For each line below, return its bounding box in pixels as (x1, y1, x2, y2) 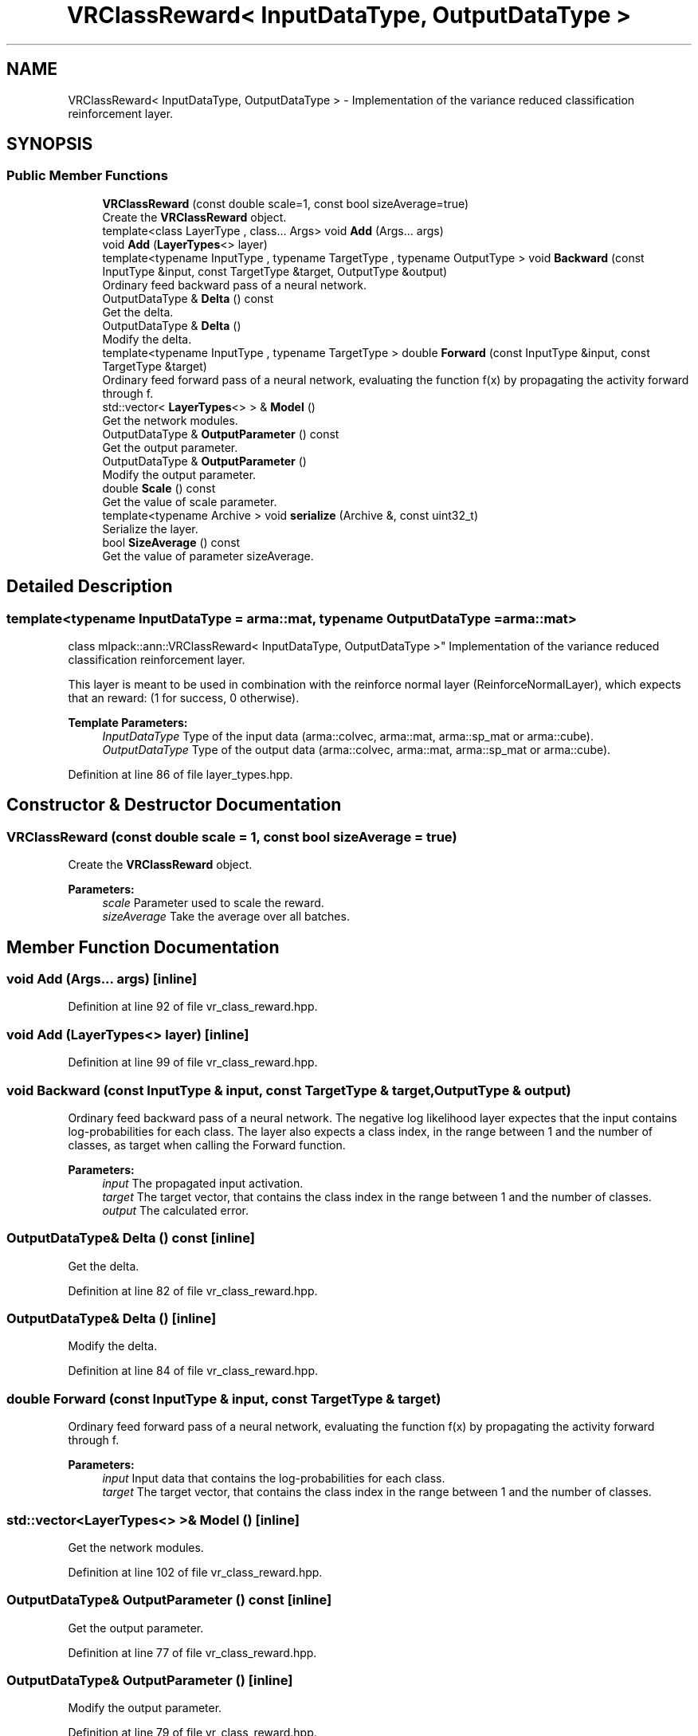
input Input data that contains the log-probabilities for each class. (102, 1471, 445, 1486)
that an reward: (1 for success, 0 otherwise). (68, 691, 300, 705)
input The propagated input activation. (102, 1176, 304, 1190)
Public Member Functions (6, 167, 168, 184)
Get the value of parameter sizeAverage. (102, 548, 314, 563)
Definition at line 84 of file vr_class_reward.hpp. (68, 1364, 318, 1378)
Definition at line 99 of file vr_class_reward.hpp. (68, 1055, 318, 1070)
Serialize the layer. (102, 521, 198, 536)
